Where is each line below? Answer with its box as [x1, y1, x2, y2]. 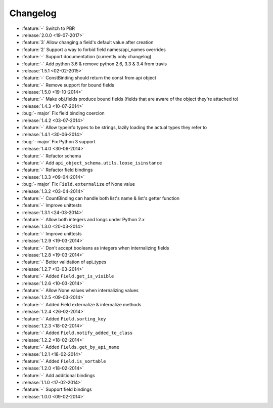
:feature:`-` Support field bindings [22, 386, 92, 392]
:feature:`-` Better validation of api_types [22, 259, 107, 265]
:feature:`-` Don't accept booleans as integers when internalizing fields [22, 244, 169, 251]
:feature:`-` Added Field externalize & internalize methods [22, 301, 142, 307]
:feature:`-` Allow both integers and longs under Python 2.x [22, 217, 145, 223]
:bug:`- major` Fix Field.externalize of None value [22, 181, 135, 187]
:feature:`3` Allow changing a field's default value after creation [22, 39, 154, 46]
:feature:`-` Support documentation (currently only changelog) [22, 54, 152, 60]
